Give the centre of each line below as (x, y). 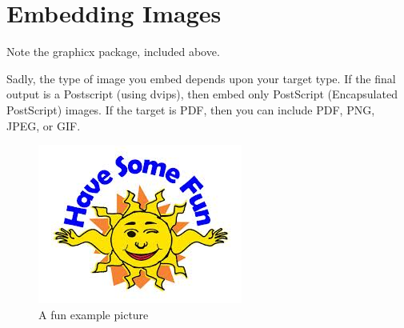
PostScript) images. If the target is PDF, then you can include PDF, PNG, (191, 109)
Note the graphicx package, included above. (113, 52)
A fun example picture (94, 314)
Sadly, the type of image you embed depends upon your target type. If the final (201, 78)
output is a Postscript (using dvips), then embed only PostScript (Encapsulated (202, 94)
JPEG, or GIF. (44, 125)
